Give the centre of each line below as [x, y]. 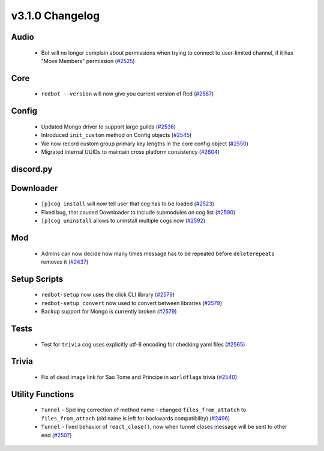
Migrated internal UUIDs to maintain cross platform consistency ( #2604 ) [130, 152]
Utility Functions [43, 394]
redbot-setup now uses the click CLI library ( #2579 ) [108, 295]
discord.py [32, 169]
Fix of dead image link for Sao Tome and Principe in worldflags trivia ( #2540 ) [139, 377]
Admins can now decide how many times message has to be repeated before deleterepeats [158, 253]
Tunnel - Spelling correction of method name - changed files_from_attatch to [143, 410]
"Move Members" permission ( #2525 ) [88, 61]
